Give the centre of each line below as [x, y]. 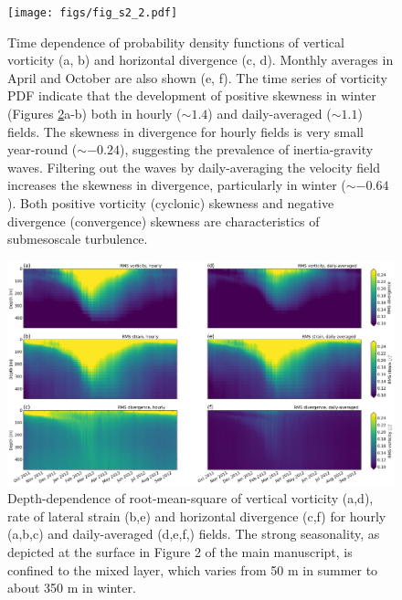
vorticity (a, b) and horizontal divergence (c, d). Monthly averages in [201, 60]
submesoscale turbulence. [78, 239]
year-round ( [42, 149]
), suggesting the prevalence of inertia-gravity [246, 149]
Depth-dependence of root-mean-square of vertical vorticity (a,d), [190, 498]
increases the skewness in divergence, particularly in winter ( [177, 185]
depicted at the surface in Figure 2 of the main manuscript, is [180, 551]
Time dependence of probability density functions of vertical [176, 42]
